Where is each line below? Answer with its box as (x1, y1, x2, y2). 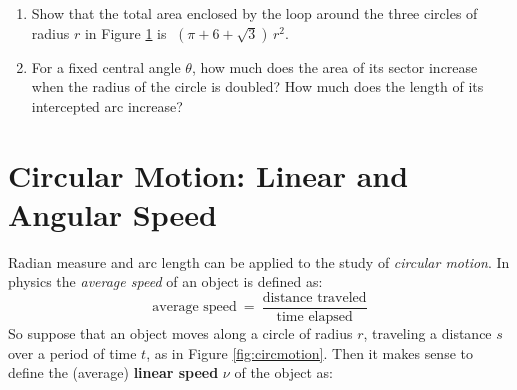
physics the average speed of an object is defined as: (8, 271, 323, 292)
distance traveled (262, 290, 367, 305)
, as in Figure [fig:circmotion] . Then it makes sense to (146, 342, 473, 363)
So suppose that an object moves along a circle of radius (8, 322, 353, 343)
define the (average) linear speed (8, 362, 219, 383)
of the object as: (234, 362, 333, 383)
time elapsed (276, 309, 353, 324)
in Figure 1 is (84, 22, 167, 43)
